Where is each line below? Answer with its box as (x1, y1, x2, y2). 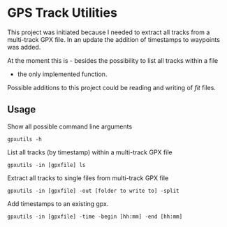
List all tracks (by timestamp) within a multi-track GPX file (7, 148, 173, 156)
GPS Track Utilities (7, 5, 117, 21)
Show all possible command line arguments (7, 122, 133, 131)
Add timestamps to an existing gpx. (7, 199, 109, 207)
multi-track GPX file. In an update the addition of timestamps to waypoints (7, 35, 220, 43)
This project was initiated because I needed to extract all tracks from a (7, 28, 210, 36)
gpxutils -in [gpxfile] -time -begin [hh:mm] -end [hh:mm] (7, 213, 183, 220)
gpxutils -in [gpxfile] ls (7, 161, 86, 168)
